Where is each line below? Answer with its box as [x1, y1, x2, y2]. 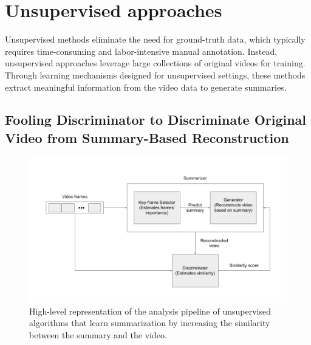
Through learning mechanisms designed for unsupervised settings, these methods [5, 68, 306, 81]
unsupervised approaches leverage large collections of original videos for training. [5, 57, 306, 69]
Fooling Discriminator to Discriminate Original [5, 110, 307, 129]
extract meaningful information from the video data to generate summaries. [5, 80, 287, 93]
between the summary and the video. [29, 328, 167, 341]
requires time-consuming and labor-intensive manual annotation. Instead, [5, 44, 278, 57]
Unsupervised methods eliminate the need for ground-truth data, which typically [5, 33, 306, 46]
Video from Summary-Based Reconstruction [5, 128, 289, 147]
